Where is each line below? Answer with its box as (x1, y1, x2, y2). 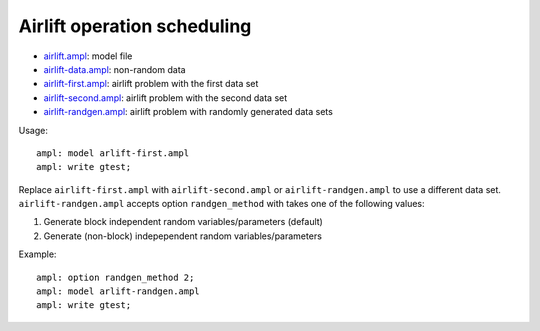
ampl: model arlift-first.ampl (36, 147, 190, 159)
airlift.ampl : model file (43, 50, 133, 62)
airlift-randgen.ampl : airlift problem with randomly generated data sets (43, 106, 334, 118)
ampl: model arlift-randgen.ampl (36, 286, 200, 297)
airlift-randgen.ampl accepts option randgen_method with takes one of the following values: (18, 198, 425, 210)
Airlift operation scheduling (18, 15, 252, 37)
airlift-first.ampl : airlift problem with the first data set (43, 78, 259, 90)
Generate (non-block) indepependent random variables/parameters (43, 230, 322, 242)
